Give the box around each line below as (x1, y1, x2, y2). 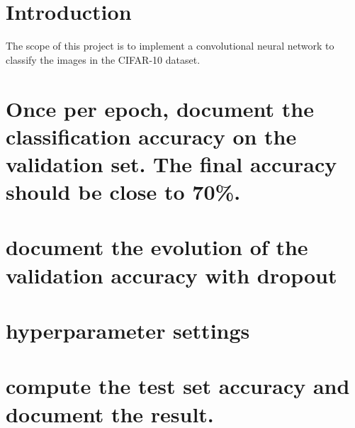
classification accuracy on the (6, 121, 297, 150)
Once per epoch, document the (6, 94, 314, 123)
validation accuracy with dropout (6, 260, 337, 289)
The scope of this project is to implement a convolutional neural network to (6, 38, 334, 53)
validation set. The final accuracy (6, 149, 337, 178)
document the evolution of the (6, 232, 308, 261)
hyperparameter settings (6, 316, 250, 344)
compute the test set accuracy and (6, 371, 350, 400)
